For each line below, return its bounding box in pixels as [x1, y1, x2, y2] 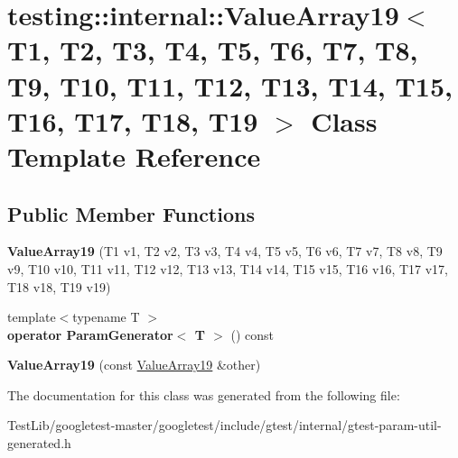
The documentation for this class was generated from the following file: [7, 385, 400, 404]
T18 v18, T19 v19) [7, 277, 111, 296]
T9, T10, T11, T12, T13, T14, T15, [7, 67, 453, 104]
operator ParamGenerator [7, 325, 173, 343]
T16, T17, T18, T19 [7, 102, 258, 139]
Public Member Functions [7, 199, 255, 227]
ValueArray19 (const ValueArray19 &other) [7, 355, 261, 374]
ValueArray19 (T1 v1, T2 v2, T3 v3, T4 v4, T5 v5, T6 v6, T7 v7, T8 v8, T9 [7, 242, 443, 261]
